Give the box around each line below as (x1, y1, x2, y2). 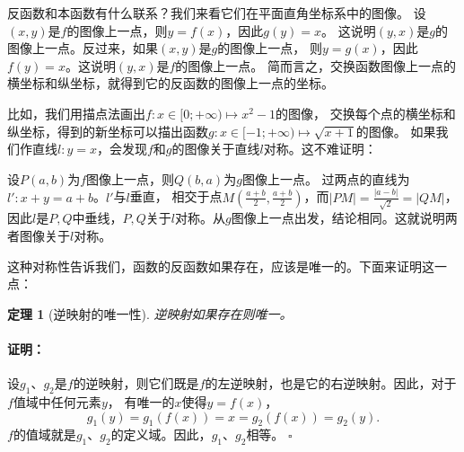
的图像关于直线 (171, 139, 260, 158)
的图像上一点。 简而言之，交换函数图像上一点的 (175, 56, 457, 75)
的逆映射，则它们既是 (73, 374, 199, 393)
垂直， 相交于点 (129, 187, 223, 206)
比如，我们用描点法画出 (7, 103, 145, 122)
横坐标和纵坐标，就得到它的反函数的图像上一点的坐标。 (7, 74, 334, 93)
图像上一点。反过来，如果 (7, 39, 158, 58)
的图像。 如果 (355, 121, 436, 140)
